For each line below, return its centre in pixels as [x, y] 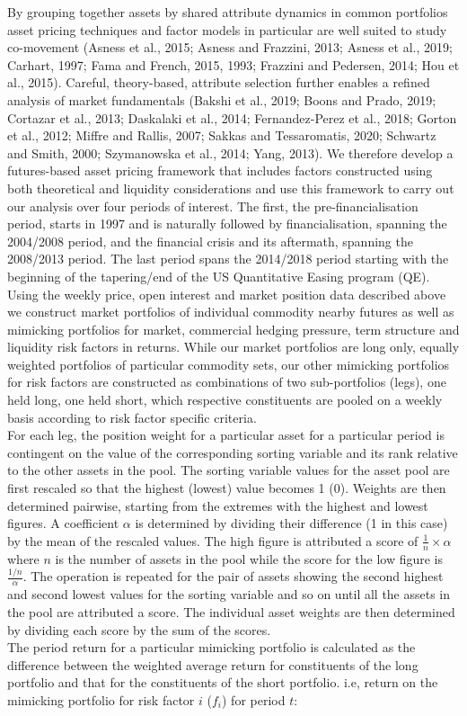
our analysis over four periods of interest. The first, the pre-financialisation [213, 206]
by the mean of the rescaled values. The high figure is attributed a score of [213, 540]
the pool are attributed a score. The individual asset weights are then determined [231, 611]
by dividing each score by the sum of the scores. [139, 629]
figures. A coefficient [63, 523]
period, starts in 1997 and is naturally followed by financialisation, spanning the [227, 224]
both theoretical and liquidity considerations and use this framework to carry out [231, 188]
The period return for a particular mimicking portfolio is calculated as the [211, 647]
